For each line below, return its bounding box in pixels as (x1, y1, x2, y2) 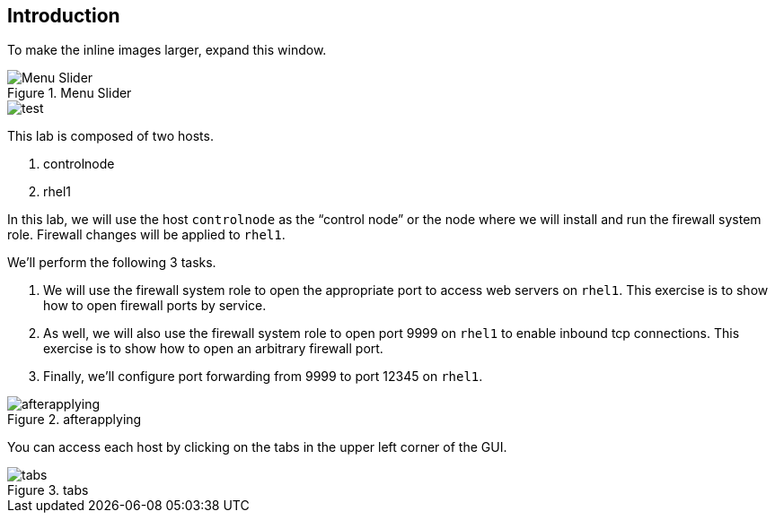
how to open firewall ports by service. (43, 298, 267, 314)
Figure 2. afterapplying (7, 412, 142, 428)
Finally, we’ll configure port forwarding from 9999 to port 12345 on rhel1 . (43, 368, 483, 385)
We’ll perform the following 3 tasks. (7, 255, 216, 271)
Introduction (7, 4, 120, 27)
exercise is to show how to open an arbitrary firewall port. (43, 341, 383, 357)
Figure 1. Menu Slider (7, 85, 132, 101)
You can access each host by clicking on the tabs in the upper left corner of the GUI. (7, 439, 507, 455)
